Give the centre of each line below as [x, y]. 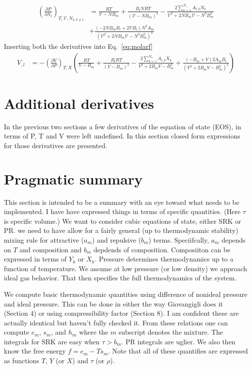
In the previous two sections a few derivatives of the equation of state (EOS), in [123, 126]
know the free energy [35, 351]
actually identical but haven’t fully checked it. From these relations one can [116, 322]
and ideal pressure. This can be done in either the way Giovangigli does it [114, 303]
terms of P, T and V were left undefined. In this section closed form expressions [122, 136]
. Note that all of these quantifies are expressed [178, 351]
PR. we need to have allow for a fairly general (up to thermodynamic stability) [121, 230]
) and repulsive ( [117, 239]
